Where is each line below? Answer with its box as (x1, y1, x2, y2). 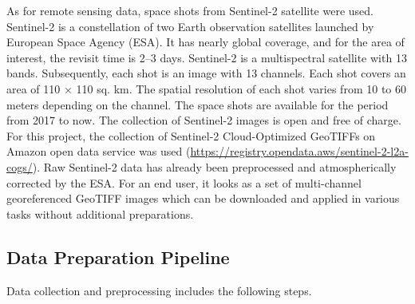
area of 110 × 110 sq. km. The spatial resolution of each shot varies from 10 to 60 (6, 80, 406, 97)
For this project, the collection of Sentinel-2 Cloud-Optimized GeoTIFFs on (6, 127, 376, 144)
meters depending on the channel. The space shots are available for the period (6, 96, 389, 113)
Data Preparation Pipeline (6, 244, 230, 269)
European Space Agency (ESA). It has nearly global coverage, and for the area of (6, 34, 405, 50)
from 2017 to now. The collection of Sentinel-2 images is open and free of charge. (6, 112, 401, 128)
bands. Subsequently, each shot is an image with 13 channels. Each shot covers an (6, 65, 406, 81)
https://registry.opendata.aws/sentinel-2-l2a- (190, 143, 409, 160)
